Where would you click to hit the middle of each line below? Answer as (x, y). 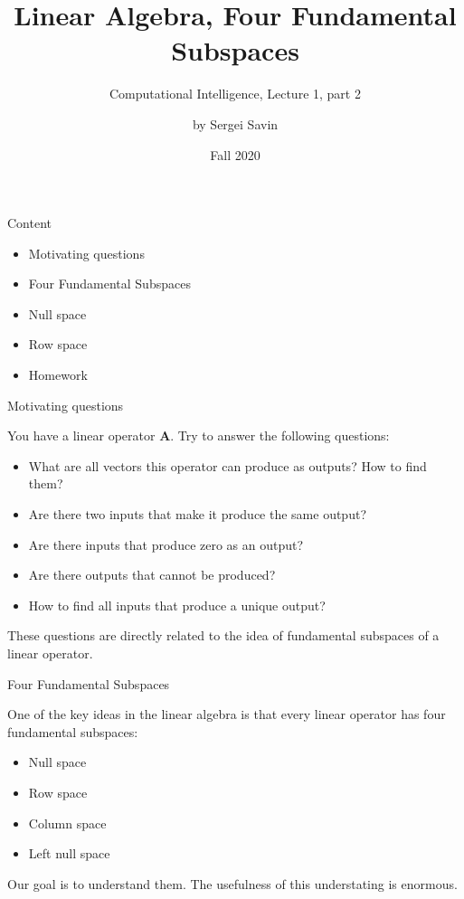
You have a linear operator (81, 435)
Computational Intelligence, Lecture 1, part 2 (235, 94)
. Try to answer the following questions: (280, 435)
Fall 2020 (235, 154)
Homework (58, 375)
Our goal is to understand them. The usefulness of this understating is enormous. (232, 883)
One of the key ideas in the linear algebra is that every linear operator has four (227, 714)
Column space (67, 823)
